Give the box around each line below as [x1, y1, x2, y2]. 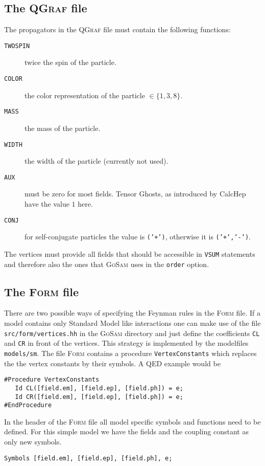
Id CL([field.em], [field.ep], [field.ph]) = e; [15, 384, 183, 392]
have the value [25, 198, 69, 209]
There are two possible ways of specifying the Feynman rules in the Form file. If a [4, 307, 260, 318]
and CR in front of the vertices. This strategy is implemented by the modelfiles [4, 338, 249, 348]
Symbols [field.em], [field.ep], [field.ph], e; [4, 454, 173, 462]
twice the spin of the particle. [25, 57, 116, 68]
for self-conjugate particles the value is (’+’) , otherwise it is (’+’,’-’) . [25, 231, 251, 242]
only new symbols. [4, 436, 62, 447]
